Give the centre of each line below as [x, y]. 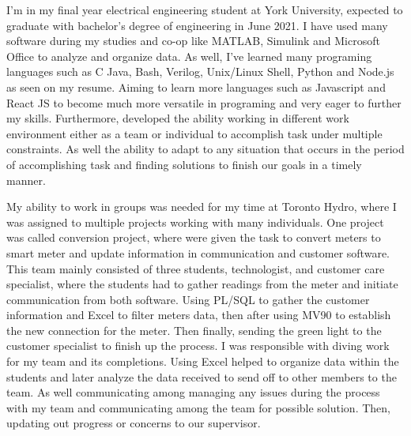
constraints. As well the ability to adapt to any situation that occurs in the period [205, 149]
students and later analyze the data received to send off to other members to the [202, 376]
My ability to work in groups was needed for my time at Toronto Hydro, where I [202, 207]
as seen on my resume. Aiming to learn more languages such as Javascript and [196, 86]
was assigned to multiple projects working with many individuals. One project [195, 222]
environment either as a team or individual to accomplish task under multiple [194, 133]
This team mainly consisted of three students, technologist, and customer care [196, 268]
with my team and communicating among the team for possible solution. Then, [198, 407]
